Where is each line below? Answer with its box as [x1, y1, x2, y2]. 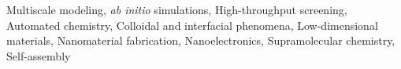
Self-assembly [6, 47, 71, 64]
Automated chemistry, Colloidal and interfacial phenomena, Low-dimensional [6, 16, 378, 33]
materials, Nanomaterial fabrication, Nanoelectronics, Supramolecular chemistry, [6, 32, 395, 49]
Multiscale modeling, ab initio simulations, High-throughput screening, [6, 2, 347, 17]
